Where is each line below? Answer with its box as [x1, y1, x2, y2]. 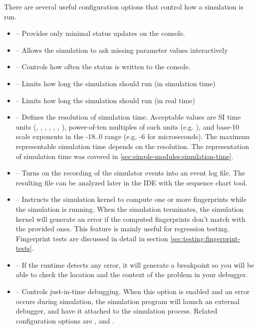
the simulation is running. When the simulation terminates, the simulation [15, 203, 244, 214]
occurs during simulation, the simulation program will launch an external [15, 296, 240, 306]
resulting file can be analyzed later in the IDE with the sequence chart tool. [15, 177, 248, 187]
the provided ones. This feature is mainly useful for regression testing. [15, 223, 230, 234]
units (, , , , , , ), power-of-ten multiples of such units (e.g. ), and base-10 [15, 121, 240, 132]
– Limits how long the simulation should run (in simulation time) [15, 78, 216, 88]
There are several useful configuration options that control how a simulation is [4, 1, 244, 11]
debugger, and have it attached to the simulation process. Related [15, 306, 218, 316]
